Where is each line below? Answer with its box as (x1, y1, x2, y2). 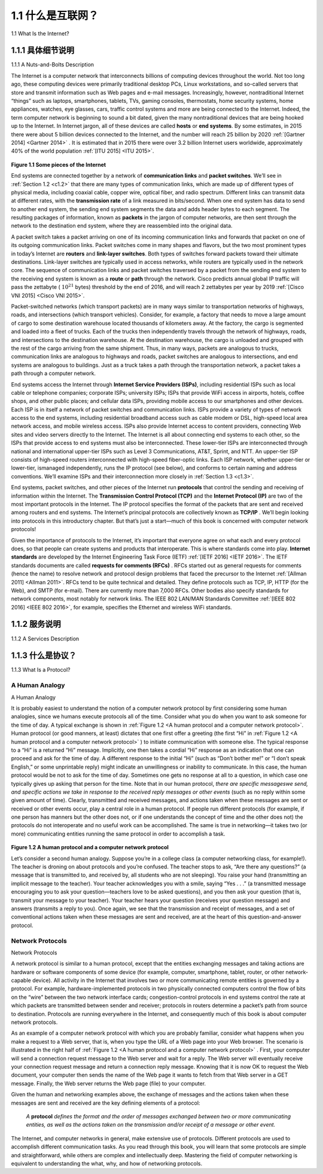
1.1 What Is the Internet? (11, 30, 69, 37)
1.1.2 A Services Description (11, 635, 80, 642)
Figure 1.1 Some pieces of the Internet (11, 161, 106, 168)
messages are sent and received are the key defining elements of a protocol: (11, 1099, 200, 1106)
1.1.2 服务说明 (11, 619, 61, 629)
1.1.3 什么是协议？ (11, 651, 77, 661)
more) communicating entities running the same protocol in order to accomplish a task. (11, 830, 226, 837)
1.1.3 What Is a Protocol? (11, 666, 71, 673)
